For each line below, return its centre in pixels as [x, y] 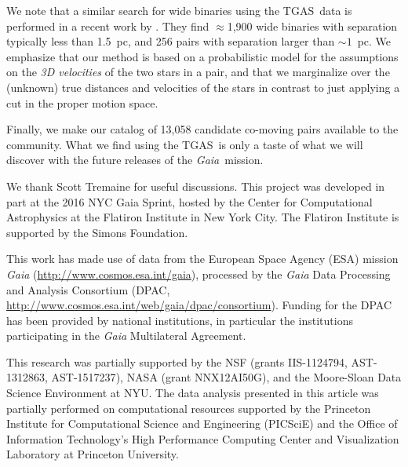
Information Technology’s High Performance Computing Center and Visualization [203, 438]
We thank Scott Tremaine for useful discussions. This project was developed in [196, 186]
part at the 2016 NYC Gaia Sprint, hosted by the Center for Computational [189, 201]
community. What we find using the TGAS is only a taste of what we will [185, 144]
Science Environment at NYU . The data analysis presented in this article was [193, 393]
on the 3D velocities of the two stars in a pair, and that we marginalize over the [198, 72]
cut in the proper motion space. [82, 102]
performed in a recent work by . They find [108, 26]
